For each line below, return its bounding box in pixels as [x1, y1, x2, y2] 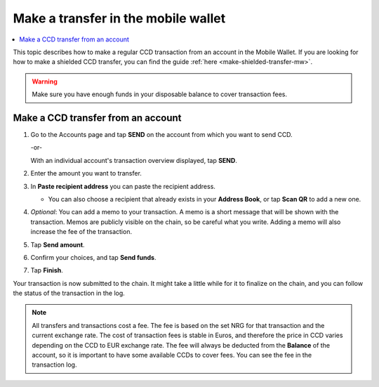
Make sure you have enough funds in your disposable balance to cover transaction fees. [32, 90, 288, 98]
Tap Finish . [30, 266, 63, 275]
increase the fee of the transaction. [30, 228, 133, 236]
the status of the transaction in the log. [13, 289, 126, 298]
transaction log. [32, 360, 77, 369]
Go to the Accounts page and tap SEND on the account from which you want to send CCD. [30, 131, 293, 139]
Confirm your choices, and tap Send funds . [30, 253, 157, 261]
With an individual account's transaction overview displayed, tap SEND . [30, 156, 238, 164]
